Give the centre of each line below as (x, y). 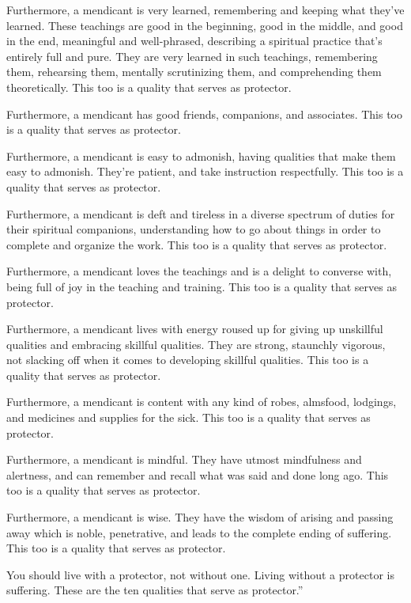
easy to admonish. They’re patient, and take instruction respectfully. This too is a (205, 171)
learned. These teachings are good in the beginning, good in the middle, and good (205, 25)
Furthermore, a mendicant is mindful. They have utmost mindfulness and (184, 459)
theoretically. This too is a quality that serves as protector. (149, 87)
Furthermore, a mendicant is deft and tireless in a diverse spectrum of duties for (201, 213)
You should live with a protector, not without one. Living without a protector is (200, 574)
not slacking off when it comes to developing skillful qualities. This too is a (188, 360)
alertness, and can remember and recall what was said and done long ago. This (198, 474)
